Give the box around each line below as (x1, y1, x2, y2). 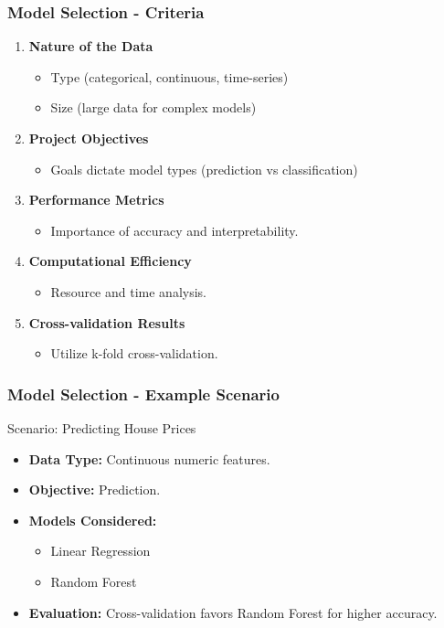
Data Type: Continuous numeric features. (28, 449, 270, 468)
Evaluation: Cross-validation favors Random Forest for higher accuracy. (28, 602, 438, 622)
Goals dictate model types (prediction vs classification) (50, 159, 358, 178)
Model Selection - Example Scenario (7, 382, 280, 405)
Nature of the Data (28, 37, 153, 56)
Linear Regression (50, 541, 151, 560)
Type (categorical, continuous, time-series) (50, 67, 289, 86)
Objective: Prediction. (28, 480, 161, 499)
